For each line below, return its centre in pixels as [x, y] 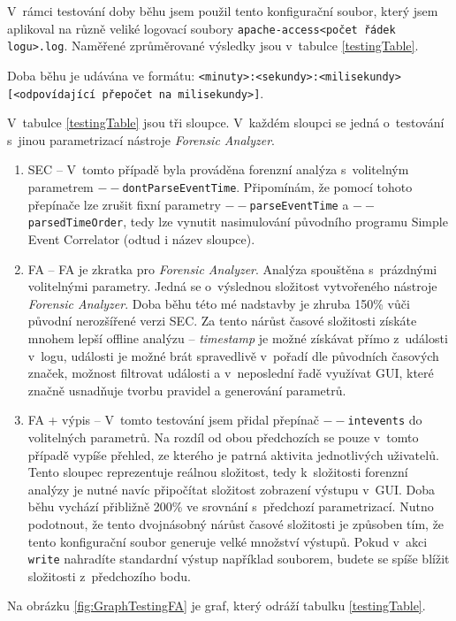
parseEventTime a [299, 204]
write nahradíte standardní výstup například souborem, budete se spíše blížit [239, 559]
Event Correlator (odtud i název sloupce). [141, 238]
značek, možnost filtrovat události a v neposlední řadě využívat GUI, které [231, 373]
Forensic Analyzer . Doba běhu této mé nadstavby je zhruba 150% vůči [219, 303]
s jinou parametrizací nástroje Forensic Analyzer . [141, 139]
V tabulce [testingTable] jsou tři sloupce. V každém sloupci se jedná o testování [226, 123]
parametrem [61, 187]
